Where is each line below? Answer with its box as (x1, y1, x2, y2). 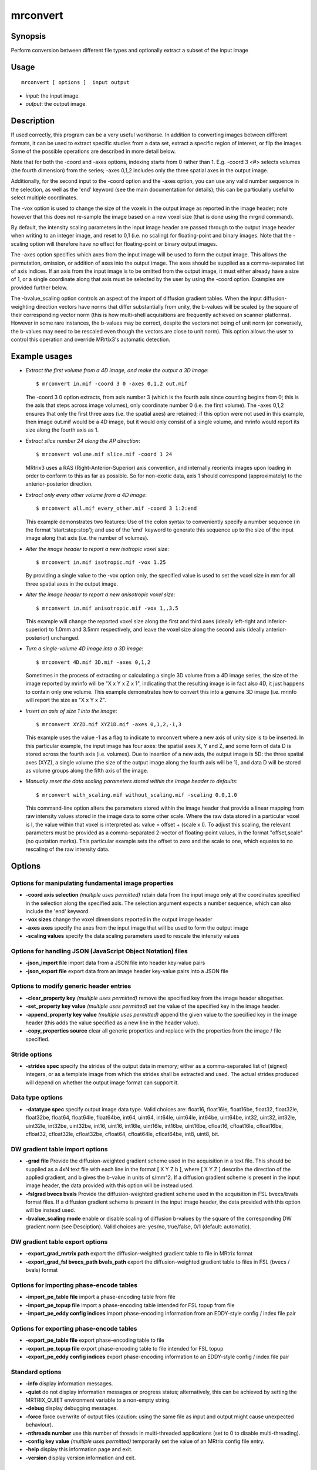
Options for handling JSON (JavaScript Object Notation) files (11, 947, 188, 955)
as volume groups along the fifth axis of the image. (25, 767, 149, 774)
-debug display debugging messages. (25, 1405, 119, 1412)
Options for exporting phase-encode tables (11, 1324, 137, 1332)
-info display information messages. (25, 1380, 113, 1387)
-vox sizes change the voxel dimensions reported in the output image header (25, 916, 213, 923)
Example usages (11, 351, 73, 361)
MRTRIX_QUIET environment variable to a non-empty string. (25, 1396, 171, 1404)
